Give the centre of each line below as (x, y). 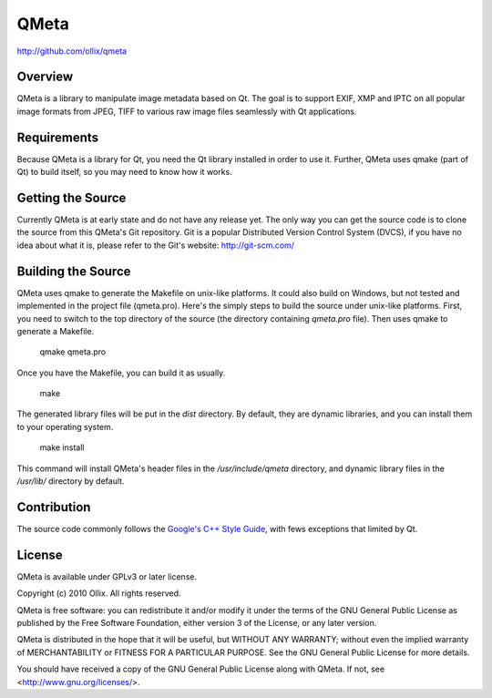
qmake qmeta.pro (73, 352)
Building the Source (74, 271)
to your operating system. (65, 426)
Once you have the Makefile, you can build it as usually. (121, 373)
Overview (45, 77)
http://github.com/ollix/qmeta (72, 51)
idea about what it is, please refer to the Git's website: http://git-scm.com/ (156, 245)
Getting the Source (72, 197)
